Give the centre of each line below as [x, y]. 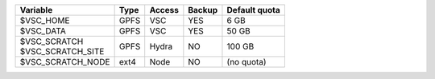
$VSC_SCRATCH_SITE [62, 51]
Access [164, 10]
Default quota [254, 10]
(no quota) [246, 62]
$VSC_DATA [43, 31]
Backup [203, 10]
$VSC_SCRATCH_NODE [65, 62]
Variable [36, 10]
